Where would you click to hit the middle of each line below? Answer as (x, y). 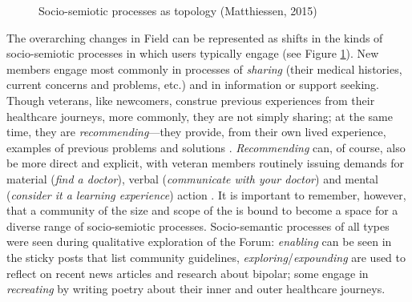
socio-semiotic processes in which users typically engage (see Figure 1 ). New (193, 53)
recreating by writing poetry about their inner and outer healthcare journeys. (196, 289)
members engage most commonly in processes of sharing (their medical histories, (204, 68)
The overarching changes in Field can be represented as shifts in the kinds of (195, 37)
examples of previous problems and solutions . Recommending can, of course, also (206, 147)
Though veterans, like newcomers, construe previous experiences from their (191, 100)
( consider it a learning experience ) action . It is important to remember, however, (206, 194)
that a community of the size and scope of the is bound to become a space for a (202, 210)
